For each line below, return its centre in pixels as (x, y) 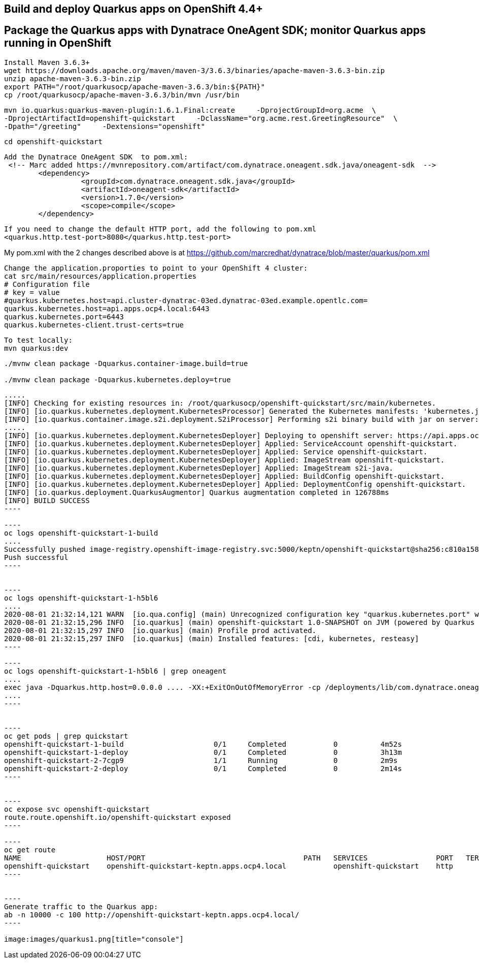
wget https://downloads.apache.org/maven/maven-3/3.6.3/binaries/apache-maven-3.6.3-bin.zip (195, 70)
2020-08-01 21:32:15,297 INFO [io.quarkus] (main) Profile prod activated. (160, 630)
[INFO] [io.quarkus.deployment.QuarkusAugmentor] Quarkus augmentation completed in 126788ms (197, 492)
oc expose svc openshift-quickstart (77, 809)
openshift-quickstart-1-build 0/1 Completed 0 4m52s (203, 744)
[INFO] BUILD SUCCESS (47, 500)
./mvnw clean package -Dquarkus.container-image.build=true (126, 363)
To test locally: (38, 340)
